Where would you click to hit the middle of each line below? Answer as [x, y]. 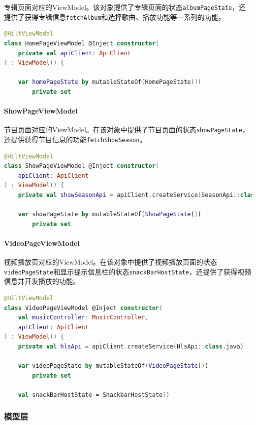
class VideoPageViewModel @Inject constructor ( [83, 308]
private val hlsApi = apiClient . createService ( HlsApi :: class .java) [131, 346]
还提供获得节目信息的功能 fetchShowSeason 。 [75, 139]
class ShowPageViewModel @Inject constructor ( [82, 166]
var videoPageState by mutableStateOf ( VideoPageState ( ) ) [113, 366]
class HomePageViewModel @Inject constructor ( [82, 43]
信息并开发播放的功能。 [42, 281]
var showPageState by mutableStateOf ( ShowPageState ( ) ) [110, 214]
